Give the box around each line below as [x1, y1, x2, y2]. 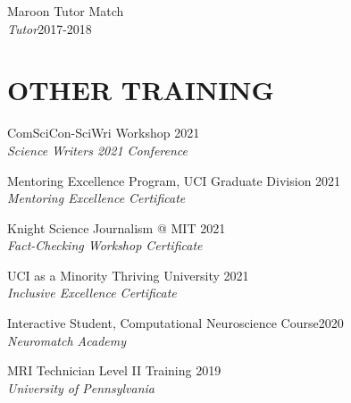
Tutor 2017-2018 [7, 19, 92, 38]
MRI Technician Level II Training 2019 [7, 361, 221, 380]
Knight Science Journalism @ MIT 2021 [7, 218, 226, 237]
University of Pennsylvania [7, 378, 155, 397]
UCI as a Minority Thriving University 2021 [7, 265, 249, 284]
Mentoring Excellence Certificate [7, 189, 186, 207]
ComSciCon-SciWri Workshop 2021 [7, 123, 200, 142]
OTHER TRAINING [7, 71, 274, 108]
